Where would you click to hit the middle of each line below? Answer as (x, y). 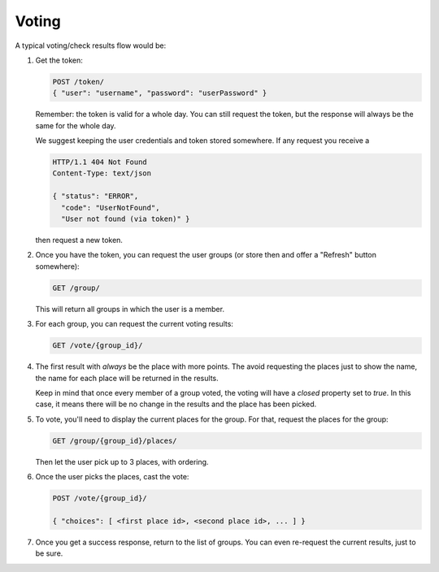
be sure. (49, 553)
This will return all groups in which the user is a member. (130, 309)
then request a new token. (79, 240)
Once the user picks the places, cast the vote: (112, 477)
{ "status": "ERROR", (96, 196)
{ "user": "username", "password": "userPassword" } (160, 93)
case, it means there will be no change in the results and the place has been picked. (176, 404)
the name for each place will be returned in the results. (127, 378)
